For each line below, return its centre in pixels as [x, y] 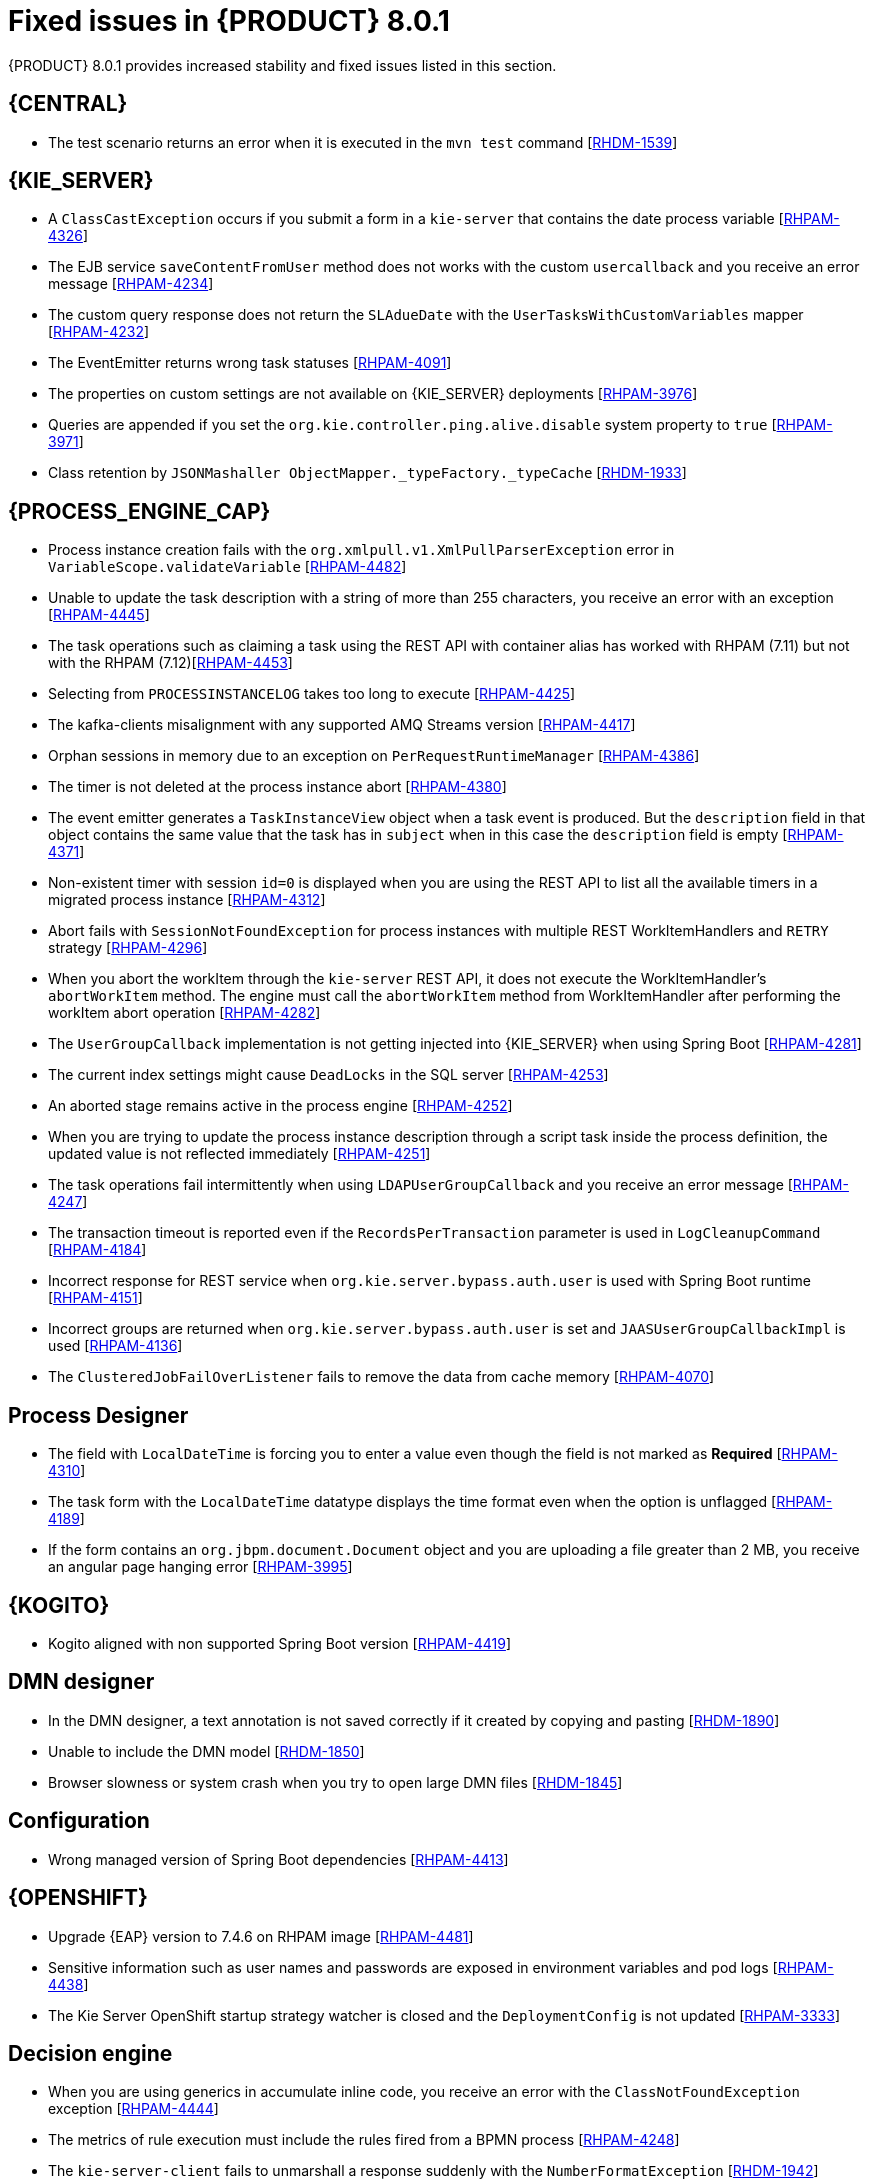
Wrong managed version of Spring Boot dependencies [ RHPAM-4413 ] [278, 1859]
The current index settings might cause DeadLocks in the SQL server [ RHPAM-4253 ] [328, 1075]
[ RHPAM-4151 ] [95, 1298]
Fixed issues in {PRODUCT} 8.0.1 [229, 21]
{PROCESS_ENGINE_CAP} [139, 511]
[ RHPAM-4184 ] [97, 1250]
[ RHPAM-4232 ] [99, 332]
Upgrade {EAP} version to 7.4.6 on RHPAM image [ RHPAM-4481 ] [261, 1936]
